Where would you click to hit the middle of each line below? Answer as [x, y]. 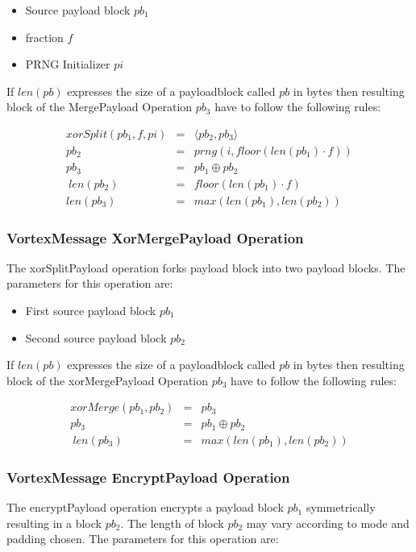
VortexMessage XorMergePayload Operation [155, 237]
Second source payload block [96, 337]
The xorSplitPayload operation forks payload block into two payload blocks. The [206, 267]
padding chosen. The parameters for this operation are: [143, 539]
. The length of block [172, 523]
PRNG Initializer [68, 64]
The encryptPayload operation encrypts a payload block [145, 507]
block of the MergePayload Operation [100, 107]
